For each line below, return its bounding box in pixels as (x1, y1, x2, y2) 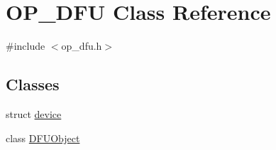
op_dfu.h (61, 38, 102, 53)
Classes (6, 73, 60, 95)
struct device (6, 106, 62, 121)
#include (6, 38, 45, 53)
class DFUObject (6, 130, 80, 145)
